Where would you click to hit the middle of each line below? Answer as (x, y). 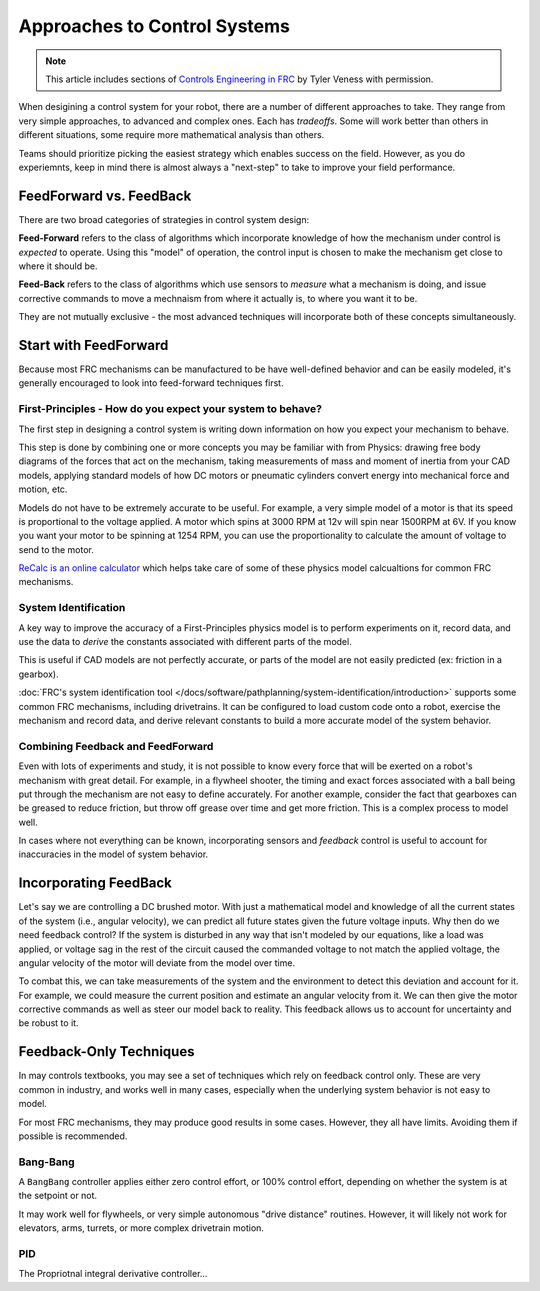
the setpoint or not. (58, 1196)
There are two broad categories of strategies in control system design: (164, 219)
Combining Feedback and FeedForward (116, 746)
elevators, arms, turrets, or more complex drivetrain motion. (141, 1228)
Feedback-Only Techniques (106, 1051)
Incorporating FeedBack (95, 883)
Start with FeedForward (93, 345)
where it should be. (58, 266)
